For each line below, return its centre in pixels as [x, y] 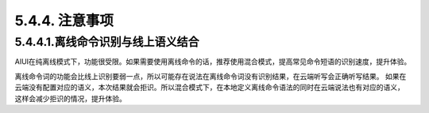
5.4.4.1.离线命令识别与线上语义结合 [107, 42]
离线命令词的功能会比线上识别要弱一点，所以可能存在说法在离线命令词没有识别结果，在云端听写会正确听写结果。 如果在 [211, 76]
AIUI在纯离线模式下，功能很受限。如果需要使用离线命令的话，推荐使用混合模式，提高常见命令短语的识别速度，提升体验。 [213, 62]
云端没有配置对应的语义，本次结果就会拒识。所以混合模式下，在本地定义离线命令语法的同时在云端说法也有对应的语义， [209, 88]
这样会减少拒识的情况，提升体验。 [70, 98]
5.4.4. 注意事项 [64, 21]
